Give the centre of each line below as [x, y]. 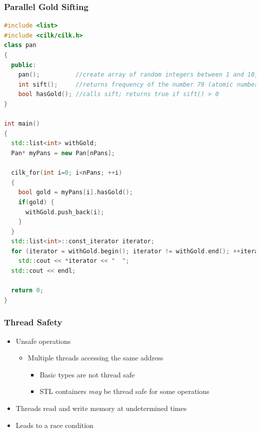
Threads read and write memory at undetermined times [101, 408]
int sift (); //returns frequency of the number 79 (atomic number [138, 84]
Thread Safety [33, 322]
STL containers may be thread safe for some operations [124, 391]
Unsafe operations [43, 341]
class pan [20, 45]
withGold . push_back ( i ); [65, 212]
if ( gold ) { [36, 202]
